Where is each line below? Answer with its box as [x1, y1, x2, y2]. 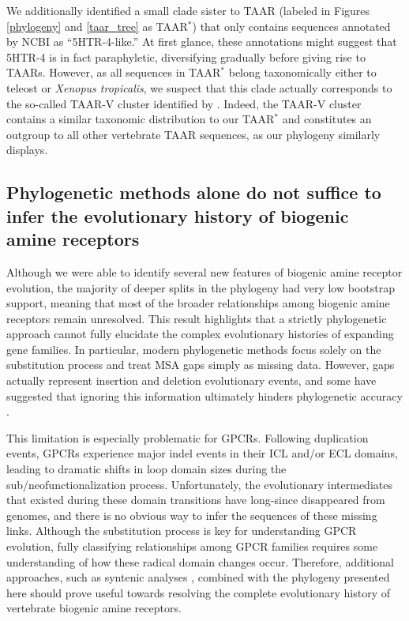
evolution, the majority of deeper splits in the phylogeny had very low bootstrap [6, 279, 395, 295]
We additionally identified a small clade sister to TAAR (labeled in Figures [6, 2, 370, 18]
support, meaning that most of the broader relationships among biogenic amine [6, 295, 390, 311]
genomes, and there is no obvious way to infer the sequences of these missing [6, 506, 377, 523]
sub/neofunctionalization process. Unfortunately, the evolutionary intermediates [6, 476, 392, 492]
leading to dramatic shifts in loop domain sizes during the [6, 461, 287, 477]
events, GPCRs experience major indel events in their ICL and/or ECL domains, [6, 445, 398, 461]
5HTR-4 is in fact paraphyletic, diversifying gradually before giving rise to [6, 48, 366, 65]
